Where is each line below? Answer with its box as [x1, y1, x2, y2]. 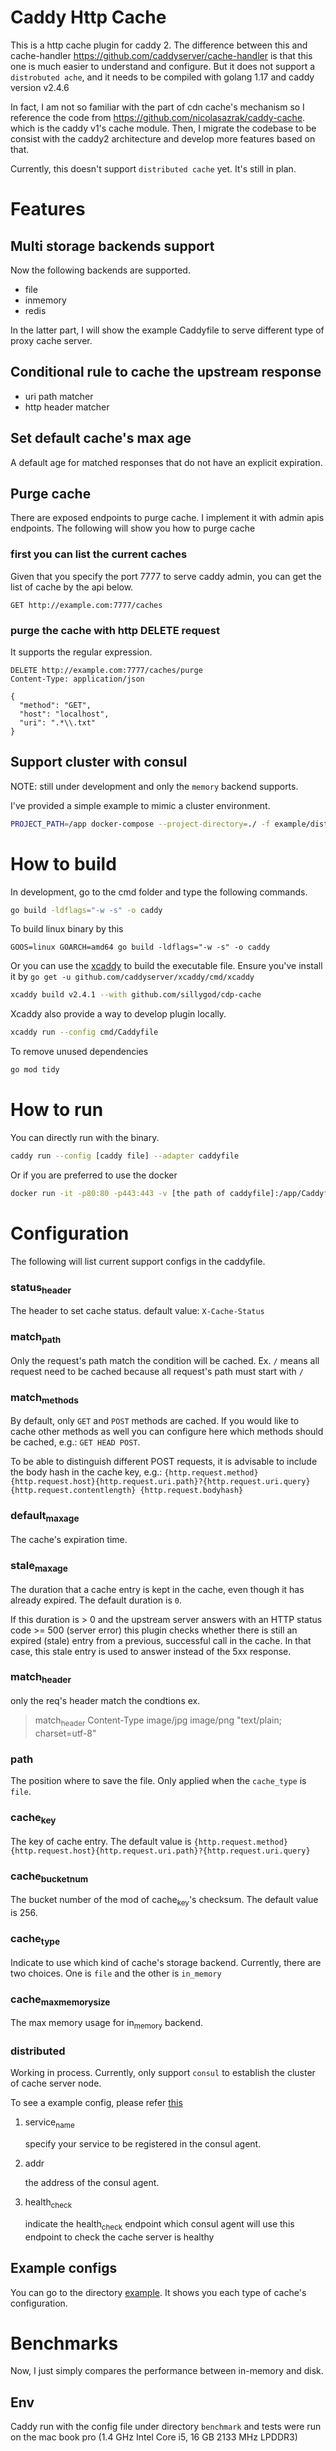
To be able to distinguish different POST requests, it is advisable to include [10, 1456, 318, 1468]
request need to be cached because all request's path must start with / [10, 1365, 304, 1377]
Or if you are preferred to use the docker [10, 1169, 178, 1181]
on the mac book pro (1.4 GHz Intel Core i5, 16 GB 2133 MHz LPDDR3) [10, 2431, 298, 2443]
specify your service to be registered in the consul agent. [24, 2138, 262, 2150]
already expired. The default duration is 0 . [10, 1594, 182, 1606]
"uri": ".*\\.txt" [19, 717, 97, 728]
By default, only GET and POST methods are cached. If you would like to [10, 1415, 300, 1427]
